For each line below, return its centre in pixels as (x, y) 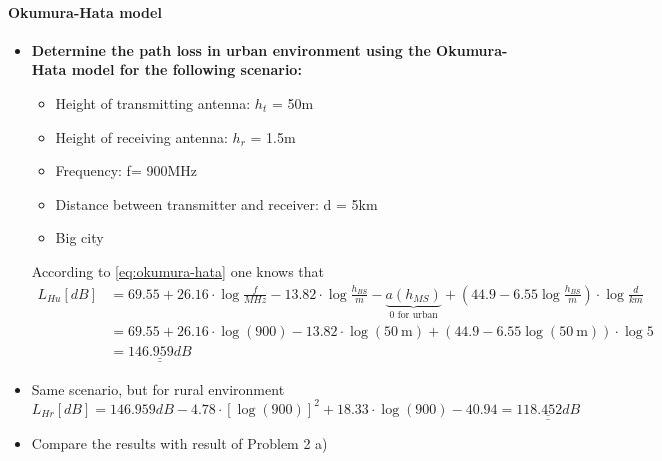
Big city (79, 237)
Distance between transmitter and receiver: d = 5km (216, 203)
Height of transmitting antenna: (153, 102)
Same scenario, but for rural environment (158, 388)
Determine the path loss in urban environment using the (231, 49)
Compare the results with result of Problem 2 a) (179, 443)
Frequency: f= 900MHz (126, 170)
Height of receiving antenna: (141, 136)
